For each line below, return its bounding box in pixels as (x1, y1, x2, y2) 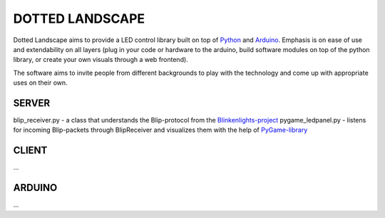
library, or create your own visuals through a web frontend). (13, 56, 188, 64)
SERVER (13, 97, 51, 109)
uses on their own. (13, 78, 68, 87)
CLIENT (13, 145, 48, 157)
